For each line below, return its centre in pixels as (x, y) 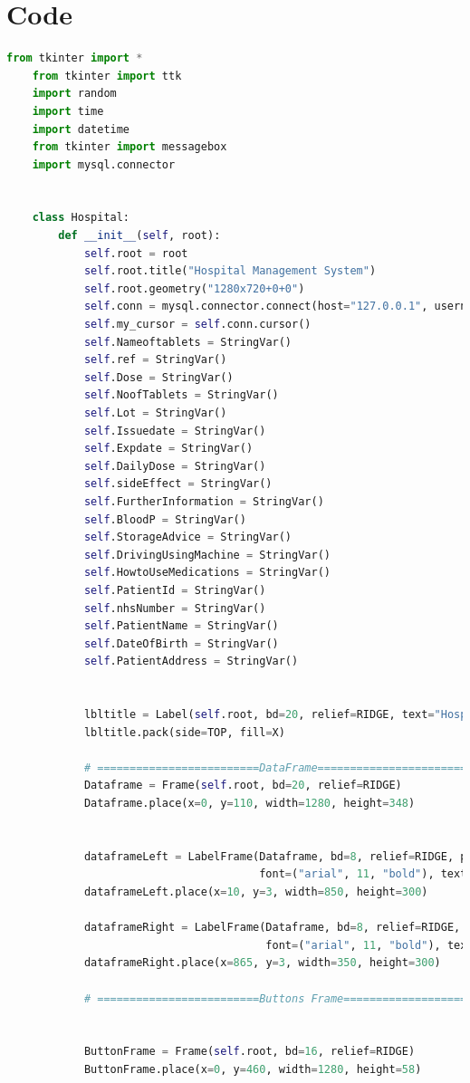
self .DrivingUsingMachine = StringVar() (207, 555)
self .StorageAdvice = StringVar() (188, 537)
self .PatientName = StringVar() (181, 626)
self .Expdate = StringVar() (168, 449)
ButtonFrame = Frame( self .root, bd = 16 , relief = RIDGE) (249, 1052)
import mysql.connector (104, 164)
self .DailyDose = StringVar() (175, 466)
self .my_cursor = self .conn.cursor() (197, 325)
